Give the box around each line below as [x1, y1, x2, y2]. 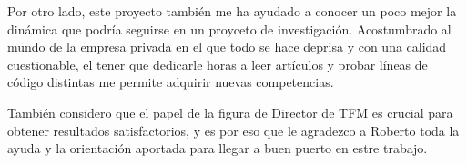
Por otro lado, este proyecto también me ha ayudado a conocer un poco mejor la [7, 2, 457, 20]
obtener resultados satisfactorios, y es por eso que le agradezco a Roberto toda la [7, 120, 460, 139]
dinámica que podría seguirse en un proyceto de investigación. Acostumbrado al [7, 19, 452, 38]
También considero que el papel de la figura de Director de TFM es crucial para [7, 102, 453, 121]
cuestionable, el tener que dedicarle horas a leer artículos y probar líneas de [7, 54, 428, 73]
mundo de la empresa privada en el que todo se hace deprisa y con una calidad [7, 37, 447, 56]
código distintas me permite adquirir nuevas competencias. [7, 72, 334, 91]
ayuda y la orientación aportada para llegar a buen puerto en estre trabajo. [7, 139, 428, 158]
